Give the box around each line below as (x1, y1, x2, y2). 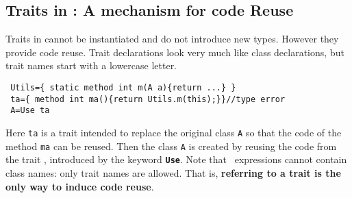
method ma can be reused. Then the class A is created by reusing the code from (5, 138, 337, 153)
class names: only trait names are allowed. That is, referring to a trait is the (5, 165, 341, 180)
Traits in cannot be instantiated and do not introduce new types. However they (5, 32, 339, 46)
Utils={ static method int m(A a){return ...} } (10, 82, 236, 92)
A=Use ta (10, 106, 50, 116)
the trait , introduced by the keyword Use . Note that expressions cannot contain (5, 152, 347, 166)
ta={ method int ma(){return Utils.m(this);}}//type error (10, 94, 286, 104)
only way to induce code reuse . (5, 179, 154, 193)
